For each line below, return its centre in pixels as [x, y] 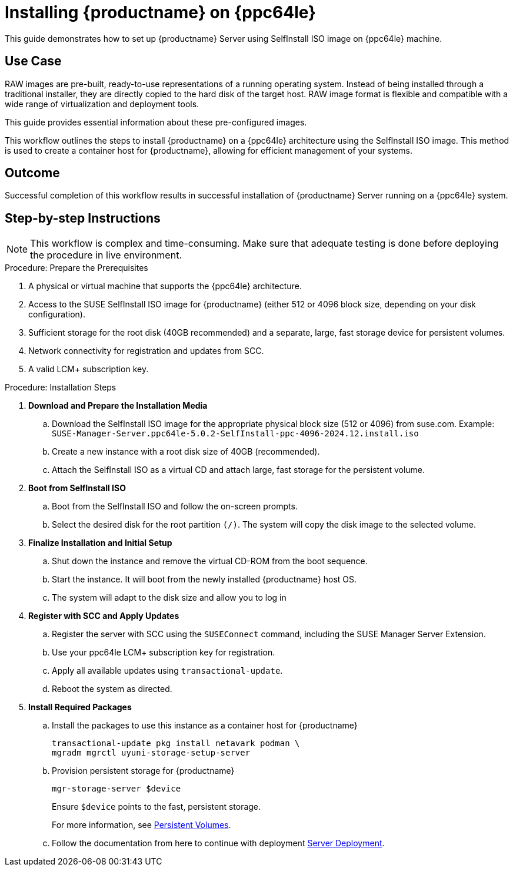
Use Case [33, 61]
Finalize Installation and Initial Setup [100, 543]
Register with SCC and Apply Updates [104, 616]
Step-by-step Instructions [83, 218]
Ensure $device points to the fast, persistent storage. [156, 807]
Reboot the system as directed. [112, 689]
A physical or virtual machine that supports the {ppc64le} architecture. [165, 286]
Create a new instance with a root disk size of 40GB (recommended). [186, 452]
